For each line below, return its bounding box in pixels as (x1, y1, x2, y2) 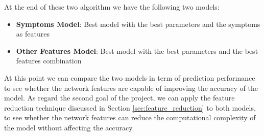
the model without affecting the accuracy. (4, 122, 134, 132)
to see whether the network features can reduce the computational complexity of (4, 112, 256, 123)
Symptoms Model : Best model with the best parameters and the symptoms (16, 18, 260, 29)
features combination (16, 55, 82, 66)
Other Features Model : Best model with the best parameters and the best (16, 45, 258, 56)
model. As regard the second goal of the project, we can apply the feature (4, 92, 235, 103)
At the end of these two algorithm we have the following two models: (4, 2, 220, 12)
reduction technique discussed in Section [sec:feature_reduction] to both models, (4, 102, 256, 113)
